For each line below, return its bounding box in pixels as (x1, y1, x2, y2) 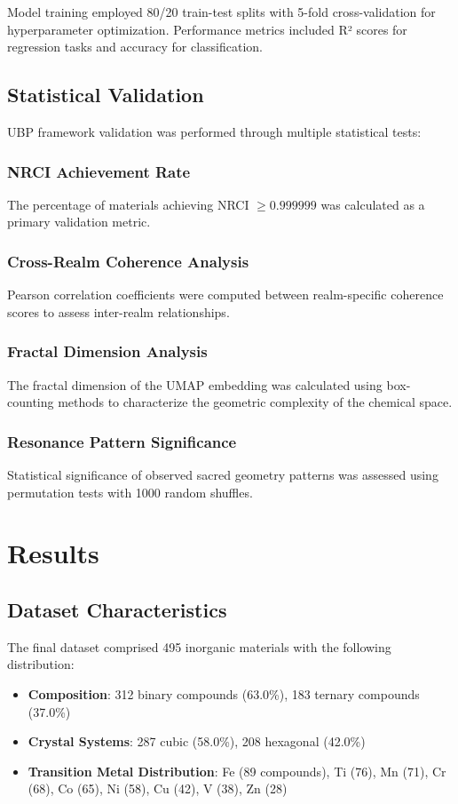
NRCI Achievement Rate (7, 160, 191, 182)
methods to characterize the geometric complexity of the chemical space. (58, 393, 453, 411)
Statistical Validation (7, 81, 204, 108)
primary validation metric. (7, 212, 151, 231)
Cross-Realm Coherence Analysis (7, 250, 249, 272)
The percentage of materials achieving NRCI (7, 195, 249, 213)
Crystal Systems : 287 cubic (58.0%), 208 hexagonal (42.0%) (28, 732, 366, 751)
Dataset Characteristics (7, 595, 227, 623)
